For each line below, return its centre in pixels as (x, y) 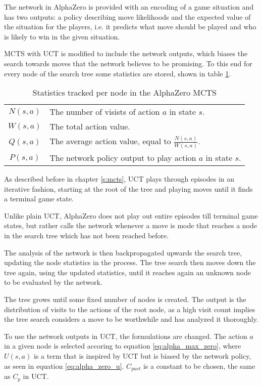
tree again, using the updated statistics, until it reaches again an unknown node (127, 272)
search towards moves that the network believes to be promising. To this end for (128, 63)
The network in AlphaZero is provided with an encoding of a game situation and (129, 7)
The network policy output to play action (123, 158)
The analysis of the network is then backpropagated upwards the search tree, (123, 252)
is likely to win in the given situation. (62, 36)
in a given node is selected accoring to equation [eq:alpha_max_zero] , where (123, 346)
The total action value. (90, 126)
